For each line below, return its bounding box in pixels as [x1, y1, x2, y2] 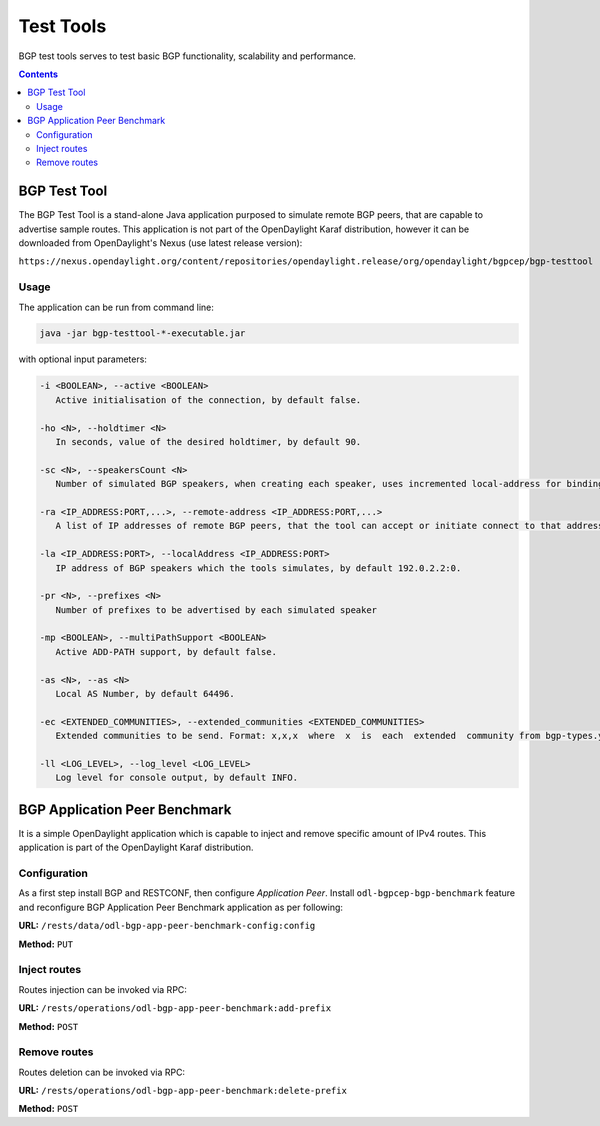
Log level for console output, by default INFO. [55, 772, 299, 784]
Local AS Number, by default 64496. [55, 688, 235, 700]
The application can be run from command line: [18, 301, 215, 313]
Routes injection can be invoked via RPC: [18, 983, 187, 995]
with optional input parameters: [18, 353, 147, 365]
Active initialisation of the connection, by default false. [55, 394, 362, 405]
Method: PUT [18, 938, 74, 950]
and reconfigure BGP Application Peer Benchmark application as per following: [18, 901, 344, 913]
